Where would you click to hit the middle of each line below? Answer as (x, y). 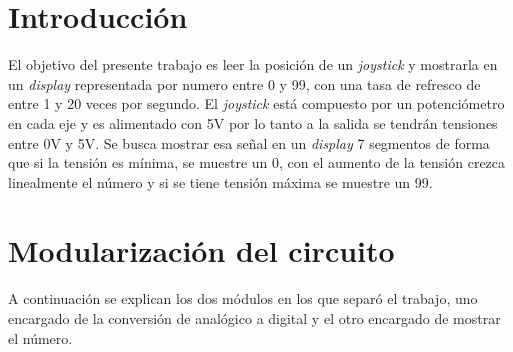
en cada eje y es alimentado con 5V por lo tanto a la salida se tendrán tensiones (253, 122)
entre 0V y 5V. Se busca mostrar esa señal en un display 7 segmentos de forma (249, 142)
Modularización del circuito (201, 250)
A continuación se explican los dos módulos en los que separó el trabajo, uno (243, 298)
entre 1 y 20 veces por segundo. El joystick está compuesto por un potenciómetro (256, 103)
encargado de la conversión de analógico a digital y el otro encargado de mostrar (254, 318)
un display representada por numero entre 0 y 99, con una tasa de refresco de (244, 83)
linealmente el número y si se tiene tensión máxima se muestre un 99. (220, 181)
